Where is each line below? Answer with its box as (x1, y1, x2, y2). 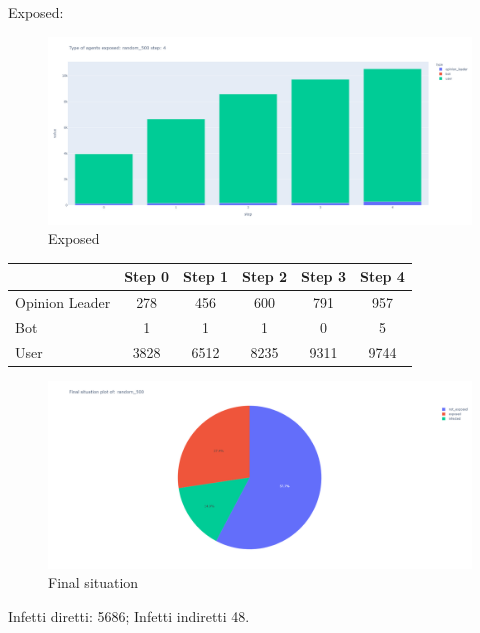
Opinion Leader (15, 292, 111, 313)
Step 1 (183, 266, 229, 287)
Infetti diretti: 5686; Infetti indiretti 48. (8, 606, 250, 627)
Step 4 (359, 266, 405, 287)
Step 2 (242, 266, 288, 287)
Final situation (48, 572, 139, 593)
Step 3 (301, 266, 346, 287)
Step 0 (124, 266, 170, 287)
